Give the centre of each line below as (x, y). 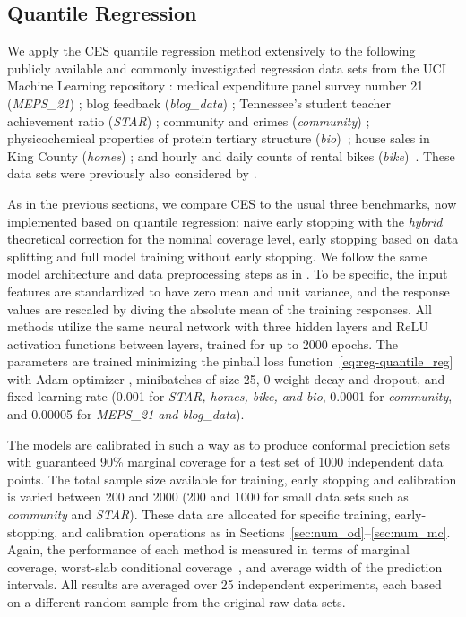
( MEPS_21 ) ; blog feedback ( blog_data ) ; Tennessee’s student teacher (199, 103)
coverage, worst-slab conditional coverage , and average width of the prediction (225, 566)
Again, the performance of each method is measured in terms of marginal (208, 549)
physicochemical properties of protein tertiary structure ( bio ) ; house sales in (219, 138)
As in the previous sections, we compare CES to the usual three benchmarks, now (232, 203)
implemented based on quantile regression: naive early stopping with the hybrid (225, 221)
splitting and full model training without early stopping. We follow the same (217, 256)
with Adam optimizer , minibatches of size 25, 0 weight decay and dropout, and (226, 378)
